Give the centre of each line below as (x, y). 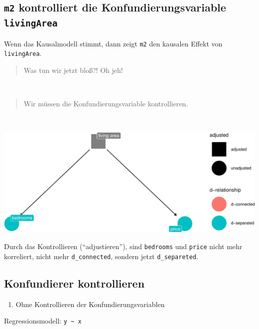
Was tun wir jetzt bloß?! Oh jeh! (73, 70)
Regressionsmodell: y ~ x (43, 321)
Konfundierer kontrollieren (74, 283)
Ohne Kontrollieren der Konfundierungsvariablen (90, 304)
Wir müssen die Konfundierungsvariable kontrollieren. (106, 104)
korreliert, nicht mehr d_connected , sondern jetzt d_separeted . (101, 256)
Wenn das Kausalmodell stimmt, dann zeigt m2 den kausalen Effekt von (113, 43)
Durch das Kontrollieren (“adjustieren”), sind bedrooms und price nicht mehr (123, 246)
